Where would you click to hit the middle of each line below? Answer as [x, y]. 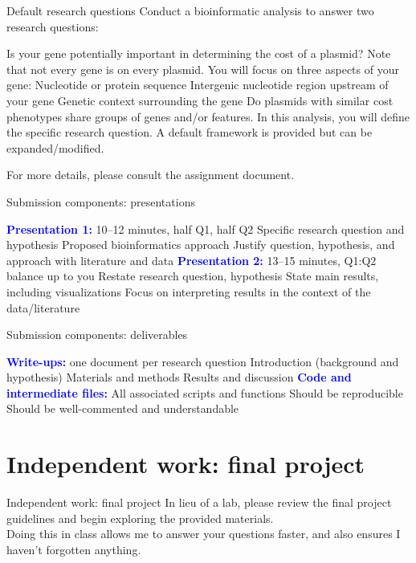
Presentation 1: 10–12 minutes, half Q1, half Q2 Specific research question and [206, 228]
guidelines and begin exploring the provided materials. [140, 518]
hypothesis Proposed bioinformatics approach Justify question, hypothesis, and [201, 245]
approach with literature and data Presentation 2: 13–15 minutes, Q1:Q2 [192, 260]
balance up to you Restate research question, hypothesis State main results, [193, 276]
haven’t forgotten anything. [74, 549]
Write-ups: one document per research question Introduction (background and [203, 361]
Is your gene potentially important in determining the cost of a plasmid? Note [199, 53]
